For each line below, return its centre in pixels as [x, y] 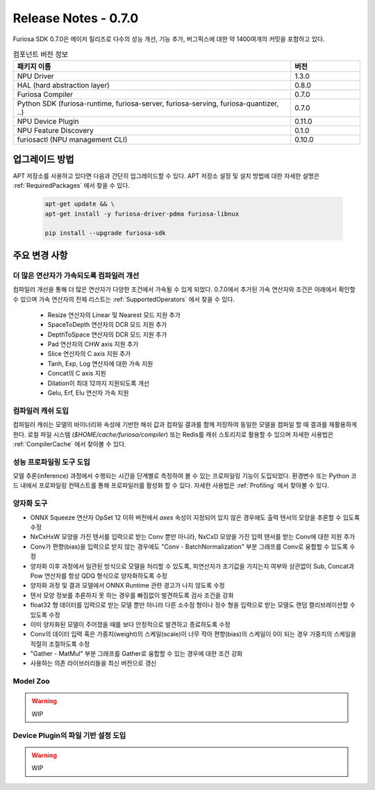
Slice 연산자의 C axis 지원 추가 [89, 354]
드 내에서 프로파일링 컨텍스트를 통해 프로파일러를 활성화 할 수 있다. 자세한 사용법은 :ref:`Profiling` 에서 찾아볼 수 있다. [171, 485]
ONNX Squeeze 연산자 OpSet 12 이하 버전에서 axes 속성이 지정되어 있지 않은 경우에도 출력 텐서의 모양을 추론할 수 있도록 [195, 517]
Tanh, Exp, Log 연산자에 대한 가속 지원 [100, 363]
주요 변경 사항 [40, 255]
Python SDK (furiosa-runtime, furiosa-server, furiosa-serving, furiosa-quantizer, [148, 104]
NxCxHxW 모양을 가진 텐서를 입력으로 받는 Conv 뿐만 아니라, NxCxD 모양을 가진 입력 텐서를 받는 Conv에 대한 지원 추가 [193, 537]
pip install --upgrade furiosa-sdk [105, 233]
